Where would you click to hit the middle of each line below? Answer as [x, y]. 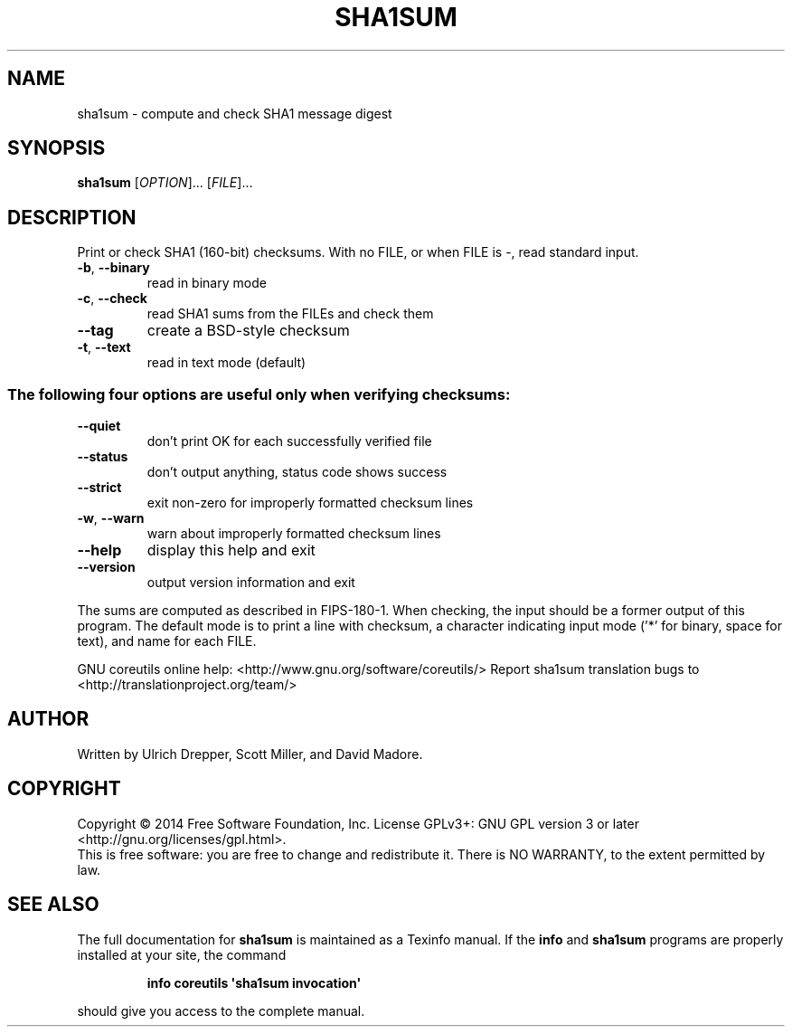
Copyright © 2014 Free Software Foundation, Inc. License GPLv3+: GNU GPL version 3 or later [358, 823]
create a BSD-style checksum [248, 331]
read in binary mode [207, 283]
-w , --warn [111, 518]
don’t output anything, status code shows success [297, 472]
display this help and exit [231, 550]
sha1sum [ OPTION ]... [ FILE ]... [165, 183]
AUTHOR [48, 719]
